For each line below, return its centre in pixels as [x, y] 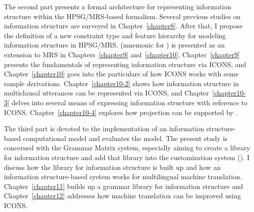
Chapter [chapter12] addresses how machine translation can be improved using [123, 196]
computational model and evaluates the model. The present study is [125, 138]
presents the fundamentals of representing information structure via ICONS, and [125, 64]
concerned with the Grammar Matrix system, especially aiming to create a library [127, 148]
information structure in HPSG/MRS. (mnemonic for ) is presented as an [114, 45]
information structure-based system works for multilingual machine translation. [123, 177]
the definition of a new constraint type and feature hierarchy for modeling [115, 35]
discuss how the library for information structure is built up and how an [113, 167]
